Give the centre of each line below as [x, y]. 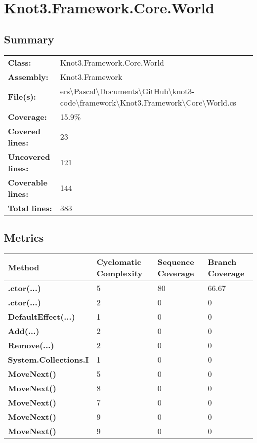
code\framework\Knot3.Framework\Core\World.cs [148, 102]
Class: [20, 62]
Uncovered [29, 156]
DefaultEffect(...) [42, 316]
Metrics [24, 237]
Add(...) [24, 331]
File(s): [22, 97]
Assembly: [28, 76]
